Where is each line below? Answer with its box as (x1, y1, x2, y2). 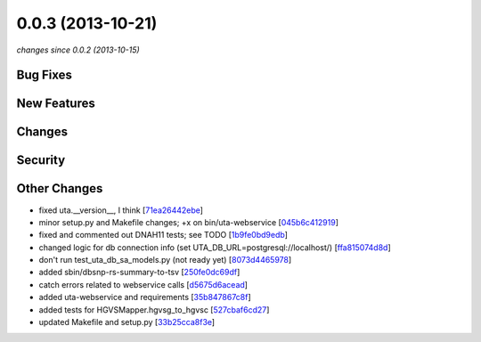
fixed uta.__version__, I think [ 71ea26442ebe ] (38, 205, 204, 216)
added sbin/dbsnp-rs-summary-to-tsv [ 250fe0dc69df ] (38, 267, 240, 278)
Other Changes (16, 181, 103, 196)
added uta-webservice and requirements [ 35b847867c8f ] (38, 292, 251, 303)
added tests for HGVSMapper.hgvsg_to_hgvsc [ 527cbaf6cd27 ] (38, 304, 270, 315)
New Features (16, 96, 95, 111)
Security (16, 152, 66, 168)
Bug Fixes (16, 68, 73, 83)
